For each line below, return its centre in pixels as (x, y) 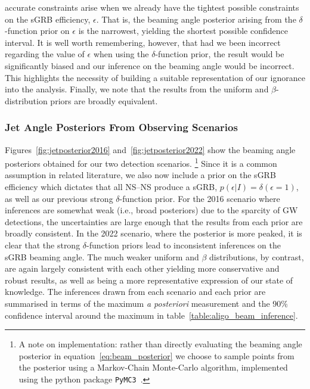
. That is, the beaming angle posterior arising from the (196, 19)
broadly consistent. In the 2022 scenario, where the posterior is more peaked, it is (154, 233)
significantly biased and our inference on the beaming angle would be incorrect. (150, 65)
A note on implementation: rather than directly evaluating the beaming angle (160, 344)
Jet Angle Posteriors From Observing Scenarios (121, 127)
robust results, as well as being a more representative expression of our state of (149, 280)
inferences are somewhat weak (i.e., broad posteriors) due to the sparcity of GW (151, 210)
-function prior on (37, 31)
